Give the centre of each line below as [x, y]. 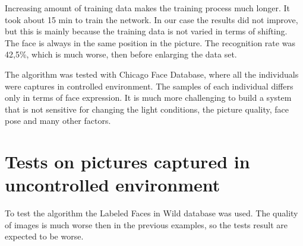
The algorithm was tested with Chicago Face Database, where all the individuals [152, 74]
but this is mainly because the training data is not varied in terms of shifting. [146, 31]
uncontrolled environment [113, 185]
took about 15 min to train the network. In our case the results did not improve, [151, 19]
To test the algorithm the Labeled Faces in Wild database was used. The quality [151, 213]
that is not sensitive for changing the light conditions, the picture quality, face [147, 109]
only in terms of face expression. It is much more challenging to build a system [148, 98]
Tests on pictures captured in [127, 162]
